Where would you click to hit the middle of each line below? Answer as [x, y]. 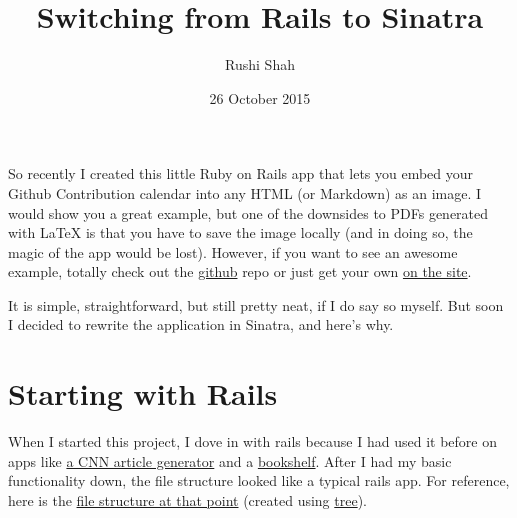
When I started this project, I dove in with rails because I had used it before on [252, 441]
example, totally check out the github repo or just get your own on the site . [240, 271]
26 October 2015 [260, 97]
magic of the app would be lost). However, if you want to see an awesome [233, 251]
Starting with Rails [143, 393]
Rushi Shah [260, 64]
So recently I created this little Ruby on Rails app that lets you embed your [241, 173]
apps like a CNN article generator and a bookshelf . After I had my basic [230, 460]
